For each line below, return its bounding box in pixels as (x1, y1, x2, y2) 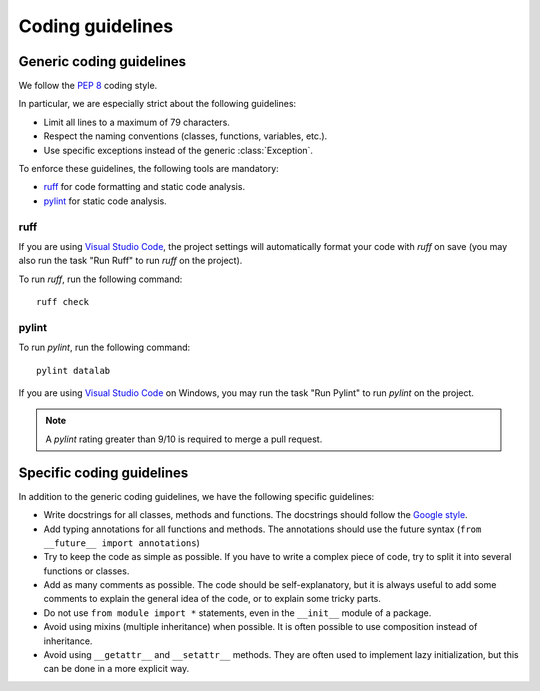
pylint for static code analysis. (43, 195, 167, 207)
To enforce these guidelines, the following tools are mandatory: (18, 163, 279, 175)
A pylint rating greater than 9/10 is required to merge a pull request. (45, 433, 323, 445)
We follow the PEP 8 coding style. (18, 80, 158, 92)
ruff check (36, 296, 90, 308)
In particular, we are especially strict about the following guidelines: (18, 98, 297, 110)
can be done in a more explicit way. (43, 663, 190, 675)
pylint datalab (36, 365, 111, 376)
